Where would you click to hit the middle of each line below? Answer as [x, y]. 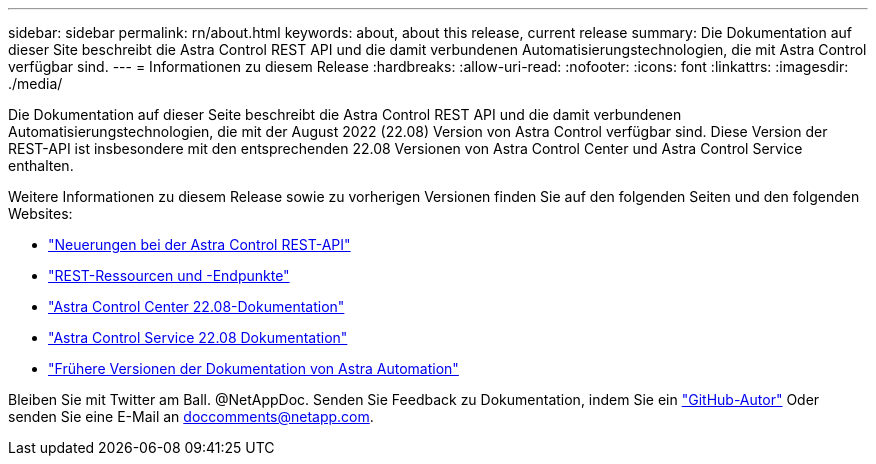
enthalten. [41, 165]
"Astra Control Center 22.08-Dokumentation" [196, 306]
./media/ [35, 83]
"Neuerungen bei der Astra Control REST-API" [199, 244]
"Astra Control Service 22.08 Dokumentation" [198, 337]
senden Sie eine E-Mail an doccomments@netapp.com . [191, 416]
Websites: [40, 213]
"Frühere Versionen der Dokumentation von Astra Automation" [253, 368]
